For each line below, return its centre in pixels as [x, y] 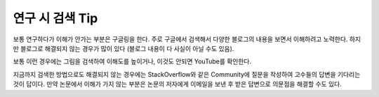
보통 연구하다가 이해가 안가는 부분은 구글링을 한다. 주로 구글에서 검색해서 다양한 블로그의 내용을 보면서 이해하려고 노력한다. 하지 [187, 39]
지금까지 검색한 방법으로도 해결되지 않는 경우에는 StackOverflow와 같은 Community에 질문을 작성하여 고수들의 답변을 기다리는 [187, 74]
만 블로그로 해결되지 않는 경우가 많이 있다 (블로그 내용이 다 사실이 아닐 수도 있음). [124, 48]
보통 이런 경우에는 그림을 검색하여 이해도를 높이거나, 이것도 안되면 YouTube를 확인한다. [132, 61]
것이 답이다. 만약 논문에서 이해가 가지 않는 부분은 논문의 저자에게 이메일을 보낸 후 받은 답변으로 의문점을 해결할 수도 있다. [177, 84]
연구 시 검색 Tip [55, 18]
